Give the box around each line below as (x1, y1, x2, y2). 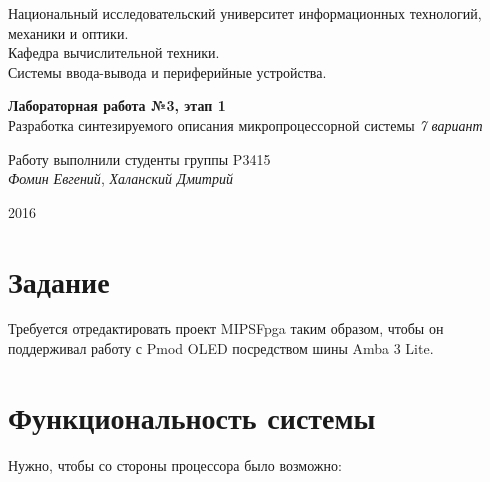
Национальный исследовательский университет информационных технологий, (8, 3, 482, 23)
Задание (8, 260, 110, 301)
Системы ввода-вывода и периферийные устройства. (8, 61, 327, 82)
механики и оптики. (8, 22, 129, 43)
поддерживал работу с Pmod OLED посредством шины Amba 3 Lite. (8, 338, 434, 359)
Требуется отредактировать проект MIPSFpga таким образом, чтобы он (8, 318, 444, 339)
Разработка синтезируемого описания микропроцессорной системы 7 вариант (8, 114, 483, 135)
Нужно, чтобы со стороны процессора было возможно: (8, 454, 342, 475)
